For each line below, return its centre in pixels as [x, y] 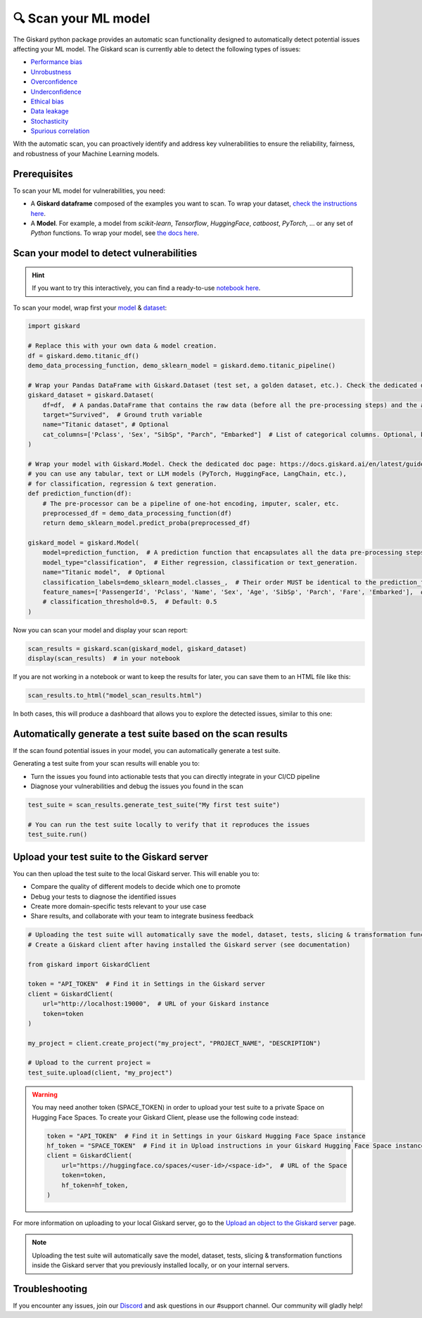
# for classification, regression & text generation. [122, 483]
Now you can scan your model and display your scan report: [101, 630]
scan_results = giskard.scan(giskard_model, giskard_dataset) [137, 648]
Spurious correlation [60, 131]
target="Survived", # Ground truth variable [122, 415]
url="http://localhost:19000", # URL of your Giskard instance [156, 1004]
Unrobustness [51, 72]
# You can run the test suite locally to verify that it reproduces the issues [169, 824]
